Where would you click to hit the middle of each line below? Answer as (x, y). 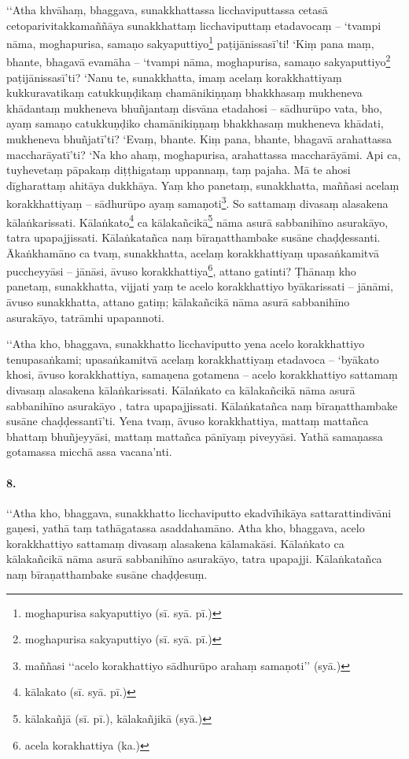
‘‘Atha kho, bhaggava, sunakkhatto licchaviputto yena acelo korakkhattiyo (186, 344)
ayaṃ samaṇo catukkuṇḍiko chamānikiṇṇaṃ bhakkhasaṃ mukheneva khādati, (195, 123)
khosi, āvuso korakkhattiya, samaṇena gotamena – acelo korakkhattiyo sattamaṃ (202, 374)
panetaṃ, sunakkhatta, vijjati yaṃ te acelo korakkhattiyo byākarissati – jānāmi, (200, 286)
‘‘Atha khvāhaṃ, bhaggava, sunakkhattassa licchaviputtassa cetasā (167, 9)
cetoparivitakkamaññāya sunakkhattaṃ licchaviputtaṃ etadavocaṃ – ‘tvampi (194, 25)
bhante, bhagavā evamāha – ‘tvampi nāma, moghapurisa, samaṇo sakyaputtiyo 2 (199, 61)
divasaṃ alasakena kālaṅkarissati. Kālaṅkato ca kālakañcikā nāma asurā (181, 389)
